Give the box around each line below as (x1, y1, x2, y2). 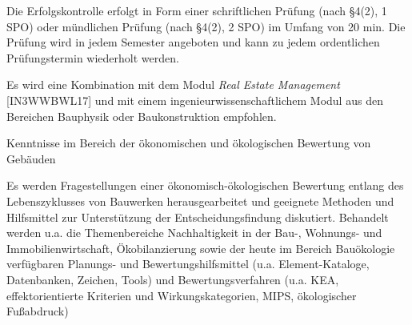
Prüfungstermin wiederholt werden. (6, 49, 179, 66)
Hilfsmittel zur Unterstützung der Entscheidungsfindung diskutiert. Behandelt (6, 208, 389, 225)
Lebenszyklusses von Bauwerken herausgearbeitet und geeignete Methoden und (6, 192, 394, 209)
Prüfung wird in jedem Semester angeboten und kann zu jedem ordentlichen (6, 34, 380, 50)
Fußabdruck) (6, 303, 69, 319)
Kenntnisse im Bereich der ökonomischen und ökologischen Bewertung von (6, 134, 371, 151)
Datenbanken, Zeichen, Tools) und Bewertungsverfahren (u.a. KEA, (6, 271, 339, 287)
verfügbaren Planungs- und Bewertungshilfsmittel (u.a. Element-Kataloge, (6, 255, 370, 272)
